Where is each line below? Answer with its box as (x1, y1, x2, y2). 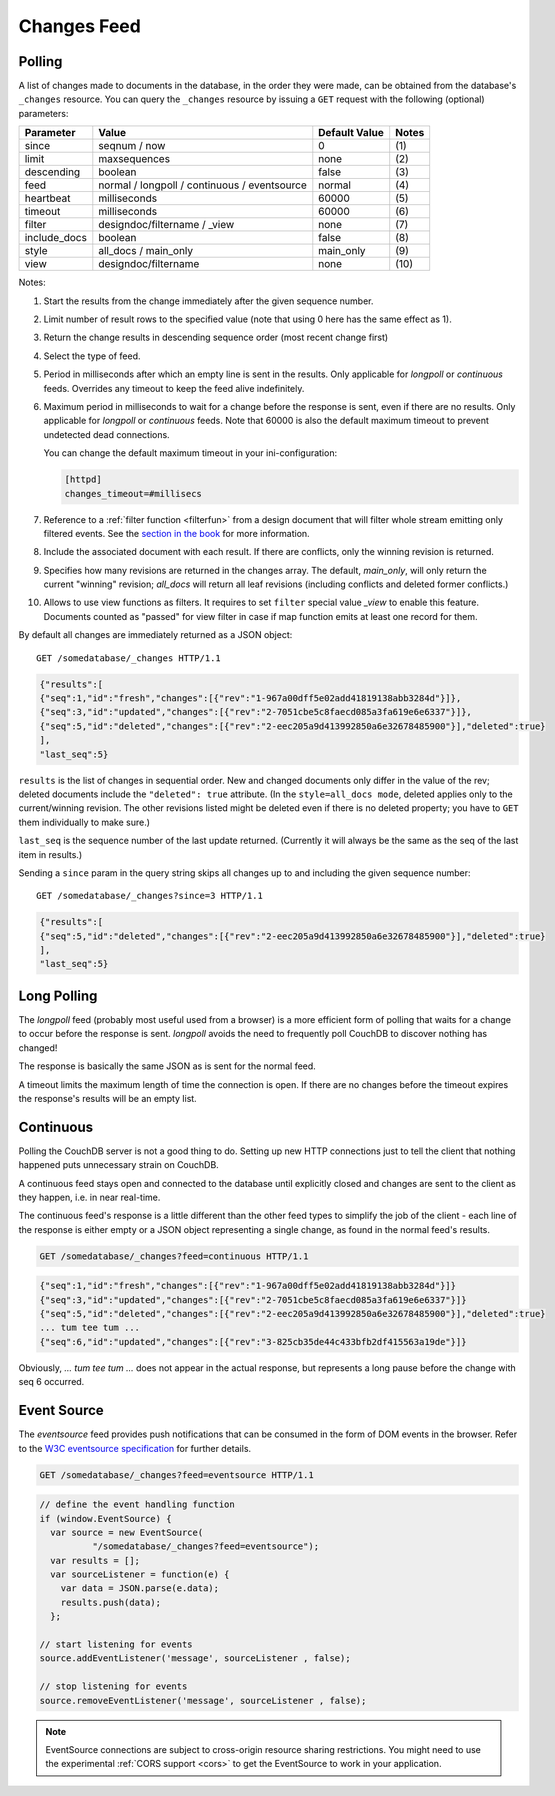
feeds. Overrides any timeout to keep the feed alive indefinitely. (43, 382, 305, 394)
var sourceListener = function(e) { (50, 1569, 230, 1580)
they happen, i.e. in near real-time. (18, 1191, 161, 1203)
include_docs (24, 231, 87, 245)
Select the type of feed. (43, 350, 141, 362)
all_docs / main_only (98, 244, 194, 258)
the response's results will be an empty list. (18, 1092, 197, 1104)
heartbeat (24, 191, 71, 205)
